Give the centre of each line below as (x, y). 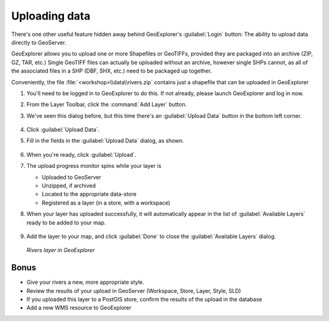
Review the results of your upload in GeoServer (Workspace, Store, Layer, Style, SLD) (134, 290)
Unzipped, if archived (69, 186)
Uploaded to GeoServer (72, 177)
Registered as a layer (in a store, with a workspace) (106, 203)
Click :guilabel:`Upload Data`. (63, 130)
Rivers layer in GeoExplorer (61, 250)
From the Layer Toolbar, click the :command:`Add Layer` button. (107, 104)
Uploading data (51, 16)
